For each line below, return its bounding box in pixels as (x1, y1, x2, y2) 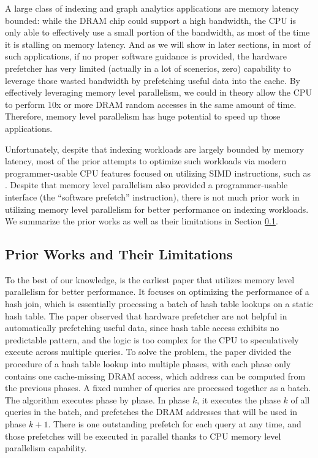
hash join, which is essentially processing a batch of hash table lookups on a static (5, 297, 313, 310)
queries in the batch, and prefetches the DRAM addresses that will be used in (5, 405, 297, 418)
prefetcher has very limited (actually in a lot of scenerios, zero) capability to (5, 61, 291, 74)
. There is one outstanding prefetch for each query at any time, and (48, 418, 301, 430)
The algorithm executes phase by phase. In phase (5, 393, 190, 406)
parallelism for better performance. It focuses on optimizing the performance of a (5, 285, 309, 298)
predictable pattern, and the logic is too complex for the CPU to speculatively (5, 333, 299, 346)
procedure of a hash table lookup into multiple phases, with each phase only (5, 357, 291, 370)
